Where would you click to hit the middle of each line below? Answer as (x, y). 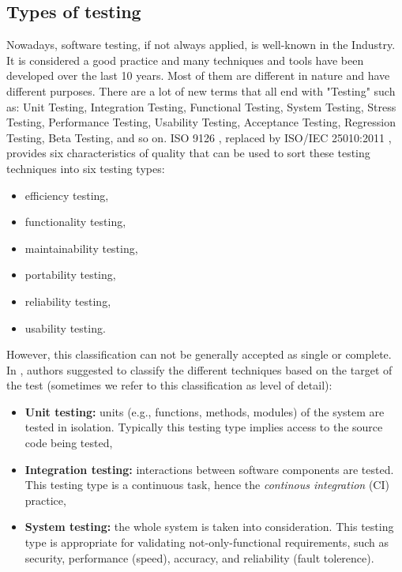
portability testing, (70, 275)
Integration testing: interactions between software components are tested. (209, 469)
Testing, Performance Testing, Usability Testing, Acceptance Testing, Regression (201, 122)
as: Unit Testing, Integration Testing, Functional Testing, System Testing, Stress (201, 106)
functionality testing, (75, 222)
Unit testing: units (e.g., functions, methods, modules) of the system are (205, 411)
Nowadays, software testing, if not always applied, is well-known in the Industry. (201, 45)
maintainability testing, (81, 248)
